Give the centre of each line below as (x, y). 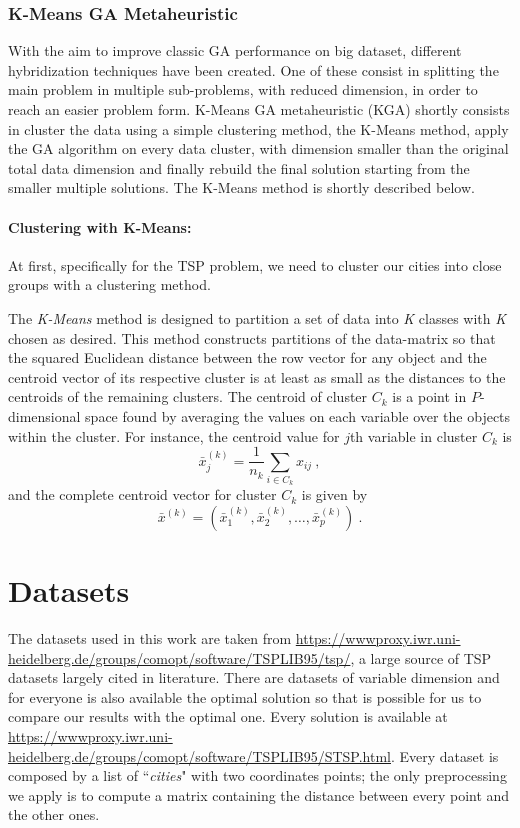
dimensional (44, 415)
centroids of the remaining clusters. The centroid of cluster (188, 396)
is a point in (429, 396)
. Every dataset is (444, 755)
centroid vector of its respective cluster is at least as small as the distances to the (257, 376)
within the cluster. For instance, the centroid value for (174, 435)
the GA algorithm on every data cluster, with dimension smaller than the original (258, 148)
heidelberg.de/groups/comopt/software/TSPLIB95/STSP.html (199, 755)
